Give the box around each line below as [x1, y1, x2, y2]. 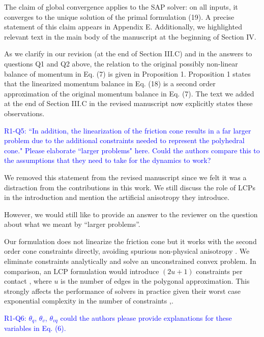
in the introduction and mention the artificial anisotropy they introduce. [4, 192, 229, 203]
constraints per [196, 265, 243, 276]
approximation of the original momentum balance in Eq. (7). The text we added [4, 88, 254, 98]
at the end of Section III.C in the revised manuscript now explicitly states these [4, 98, 253, 109]
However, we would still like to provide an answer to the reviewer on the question [4, 209, 258, 219]
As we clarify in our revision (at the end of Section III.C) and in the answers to [4, 48, 252, 59]
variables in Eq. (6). [4, 323, 66, 333]
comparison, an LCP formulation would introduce [4, 265, 159, 276]
